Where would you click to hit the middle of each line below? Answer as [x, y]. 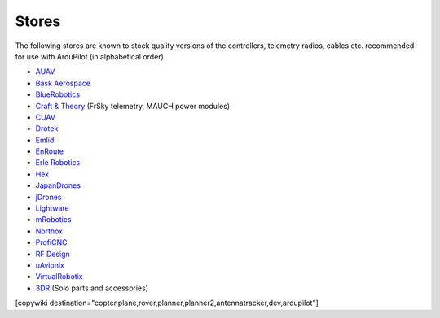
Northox [49, 231]
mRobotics [53, 220]
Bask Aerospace [63, 83]
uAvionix [50, 265]
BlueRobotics [58, 94]
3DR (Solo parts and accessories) [92, 288]
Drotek [47, 129]
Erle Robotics [58, 163]
